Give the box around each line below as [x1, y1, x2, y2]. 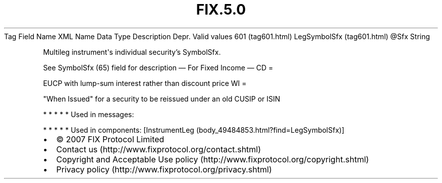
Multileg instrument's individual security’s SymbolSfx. [43, 47, 221, 56]
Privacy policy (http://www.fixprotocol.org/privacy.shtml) [56, 164, 272, 174]
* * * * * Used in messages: [43, 110, 134, 119]
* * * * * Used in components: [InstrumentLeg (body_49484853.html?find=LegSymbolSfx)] [43, 125, 345, 134]
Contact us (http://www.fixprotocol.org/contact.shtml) [56, 144, 261, 154]
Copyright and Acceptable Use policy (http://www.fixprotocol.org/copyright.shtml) [56, 154, 369, 164]
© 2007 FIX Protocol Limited [56, 134, 164, 144]
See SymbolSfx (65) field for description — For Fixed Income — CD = [43, 63, 273, 72]
